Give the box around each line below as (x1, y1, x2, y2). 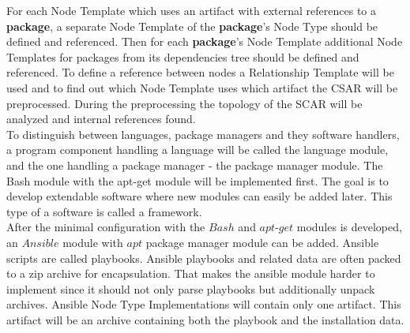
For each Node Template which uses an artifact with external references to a (6, 2, 377, 18)
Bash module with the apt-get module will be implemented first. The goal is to (6, 172, 389, 189)
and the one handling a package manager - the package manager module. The (6, 156, 383, 173)
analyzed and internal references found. (6, 110, 196, 127)
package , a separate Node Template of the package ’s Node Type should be (6, 17, 378, 34)
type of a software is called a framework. (6, 203, 202, 219)
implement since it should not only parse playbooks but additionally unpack (6, 280, 375, 297)
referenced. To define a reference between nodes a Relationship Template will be (6, 64, 394, 80)
